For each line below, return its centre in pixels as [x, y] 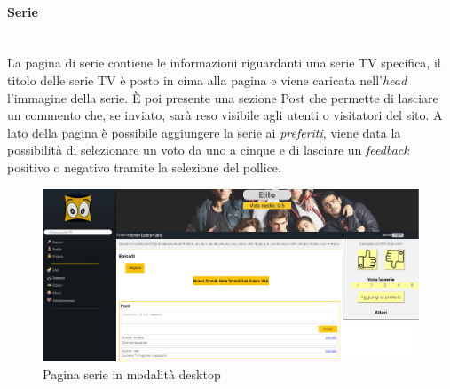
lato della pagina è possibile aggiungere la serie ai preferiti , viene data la [204, 132]
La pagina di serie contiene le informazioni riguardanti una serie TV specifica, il [224, 63]
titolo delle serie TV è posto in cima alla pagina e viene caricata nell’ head [207, 79]
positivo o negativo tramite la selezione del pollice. [144, 167]
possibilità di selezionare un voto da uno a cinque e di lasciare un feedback [208, 150]
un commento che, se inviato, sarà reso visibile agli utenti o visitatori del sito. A [225, 115]
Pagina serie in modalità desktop [132, 373]
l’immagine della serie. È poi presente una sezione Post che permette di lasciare [223, 97]
